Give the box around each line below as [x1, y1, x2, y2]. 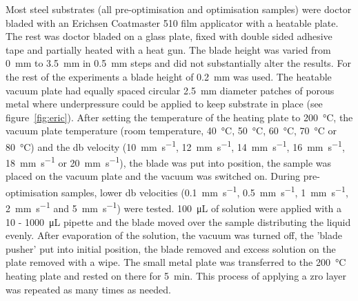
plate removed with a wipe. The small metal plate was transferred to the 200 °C [6, 255, 346, 269]
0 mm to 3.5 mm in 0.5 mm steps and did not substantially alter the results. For [6, 56, 351, 70]
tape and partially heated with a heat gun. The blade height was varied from [6, 42, 331, 56]
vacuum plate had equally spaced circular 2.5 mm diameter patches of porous [6, 83, 335, 97]
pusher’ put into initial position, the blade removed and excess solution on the [6, 241, 336, 256]
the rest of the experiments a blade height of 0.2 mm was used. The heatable [6, 69, 332, 83]
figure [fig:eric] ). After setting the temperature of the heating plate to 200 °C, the [6, 110, 353, 124]
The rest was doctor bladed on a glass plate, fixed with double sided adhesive [6, 29, 332, 43]
